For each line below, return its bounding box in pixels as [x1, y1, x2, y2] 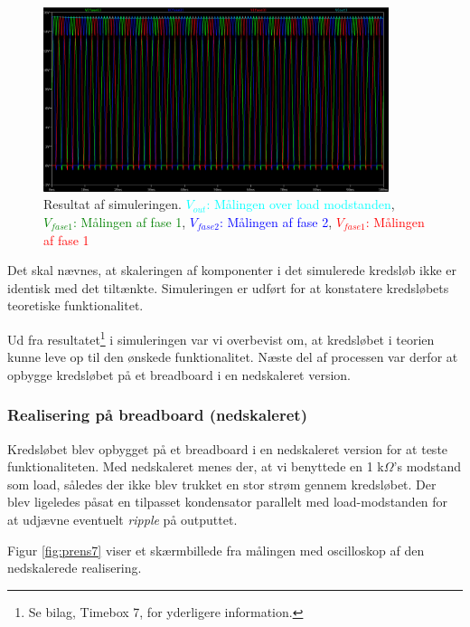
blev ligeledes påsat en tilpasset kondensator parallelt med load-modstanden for [7, 492, 448, 511]
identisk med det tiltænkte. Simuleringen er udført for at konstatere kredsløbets [7, 278, 449, 297]
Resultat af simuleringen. [43, 195, 182, 214]
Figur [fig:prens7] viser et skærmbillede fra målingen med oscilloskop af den [7, 540, 425, 559]
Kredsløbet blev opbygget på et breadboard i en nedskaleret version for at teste [7, 439, 448, 458]
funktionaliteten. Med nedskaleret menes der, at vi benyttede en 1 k [7, 457, 384, 476]
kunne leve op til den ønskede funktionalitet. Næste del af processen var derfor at [7, 347, 458, 366]
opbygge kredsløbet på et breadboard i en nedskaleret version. [7, 365, 352, 384]
